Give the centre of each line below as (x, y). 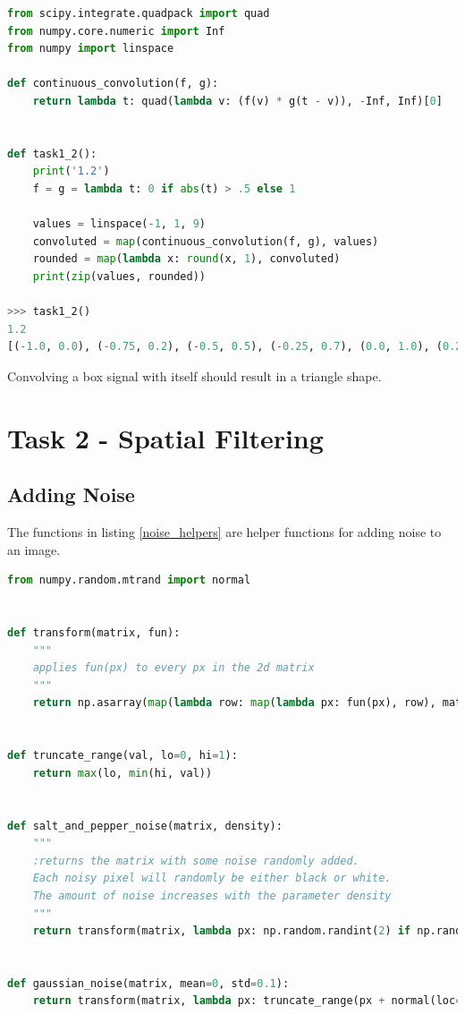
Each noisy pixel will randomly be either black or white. (212, 878)
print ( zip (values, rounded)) (119, 276)
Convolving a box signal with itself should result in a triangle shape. (194, 375)
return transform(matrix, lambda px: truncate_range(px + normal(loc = (247, 1001)
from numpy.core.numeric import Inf (116, 31)
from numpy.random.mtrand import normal (129, 580)
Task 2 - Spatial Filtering (165, 437)
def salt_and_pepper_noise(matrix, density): (145, 826)
